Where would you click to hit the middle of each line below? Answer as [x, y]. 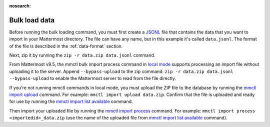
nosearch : [20, 6]
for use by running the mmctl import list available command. [71, 101]
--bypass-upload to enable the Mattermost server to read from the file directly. [93, 78]
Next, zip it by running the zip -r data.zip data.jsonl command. [82, 55]
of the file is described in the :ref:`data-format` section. [66, 46]
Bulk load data [32, 20]
